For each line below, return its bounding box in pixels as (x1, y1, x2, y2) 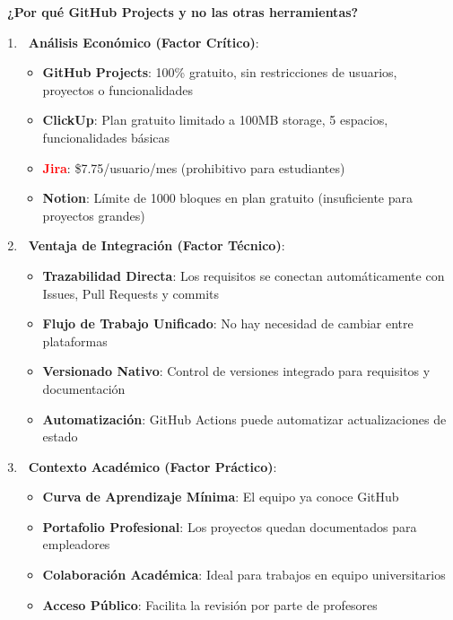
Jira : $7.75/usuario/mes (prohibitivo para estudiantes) (42, 158, 345, 177)
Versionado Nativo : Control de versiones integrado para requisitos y (42, 362, 431, 380)
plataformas (42, 331, 108, 350)
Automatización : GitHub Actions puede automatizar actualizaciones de (42, 409, 447, 428)
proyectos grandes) (42, 205, 145, 224)
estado (42, 427, 78, 446)
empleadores (42, 535, 110, 554)
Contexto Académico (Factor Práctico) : (28, 457, 277, 476)
